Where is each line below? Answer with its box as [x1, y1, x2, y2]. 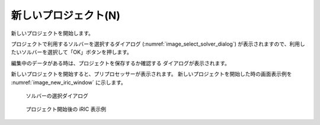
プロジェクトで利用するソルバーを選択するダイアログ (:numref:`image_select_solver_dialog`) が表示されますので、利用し [11, 40, 305, 47]
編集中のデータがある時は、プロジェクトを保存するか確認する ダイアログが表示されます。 [11, 59, 231, 66]
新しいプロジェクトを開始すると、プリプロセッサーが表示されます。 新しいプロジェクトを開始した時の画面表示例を [11, 70, 292, 78]
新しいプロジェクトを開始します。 [11, 30, 94, 37]
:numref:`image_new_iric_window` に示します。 [11, 79, 127, 86]
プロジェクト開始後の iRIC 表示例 [25, 105, 107, 113]
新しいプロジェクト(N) [11, 9, 121, 22]
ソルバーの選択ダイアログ [25, 92, 88, 99]
